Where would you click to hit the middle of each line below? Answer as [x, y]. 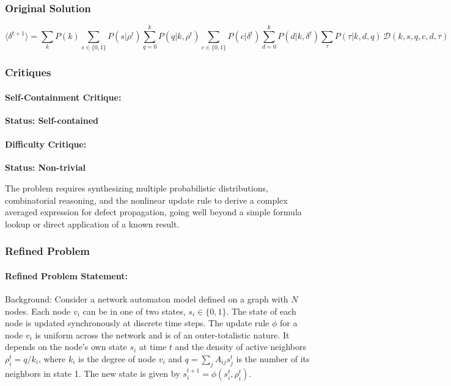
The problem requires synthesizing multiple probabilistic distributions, [137, 188]
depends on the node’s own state [66, 347]
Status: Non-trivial [45, 167]
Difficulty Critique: [46, 144]
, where [52, 358]
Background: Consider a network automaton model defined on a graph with [147, 298]
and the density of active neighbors [241, 347]
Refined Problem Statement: [66, 275]
